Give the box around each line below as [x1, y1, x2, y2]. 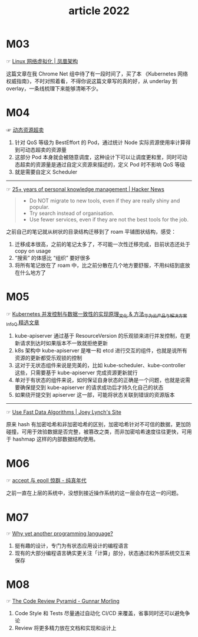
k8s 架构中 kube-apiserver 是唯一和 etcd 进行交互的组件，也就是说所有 [14, 347, 187, 354]
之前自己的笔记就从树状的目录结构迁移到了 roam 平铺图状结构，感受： [6, 228, 177, 235]
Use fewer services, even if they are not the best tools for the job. [29, 215, 189, 223]
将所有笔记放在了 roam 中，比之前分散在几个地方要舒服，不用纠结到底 [14, 262, 186, 269]
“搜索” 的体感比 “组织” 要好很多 [14, 254, 91, 261]
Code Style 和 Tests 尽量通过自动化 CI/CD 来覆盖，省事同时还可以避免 [14, 610, 185, 617]
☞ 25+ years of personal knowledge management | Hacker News [6, 185, 165, 192]
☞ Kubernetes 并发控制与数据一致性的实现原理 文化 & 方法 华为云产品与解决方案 [6, 310, 187, 319]
